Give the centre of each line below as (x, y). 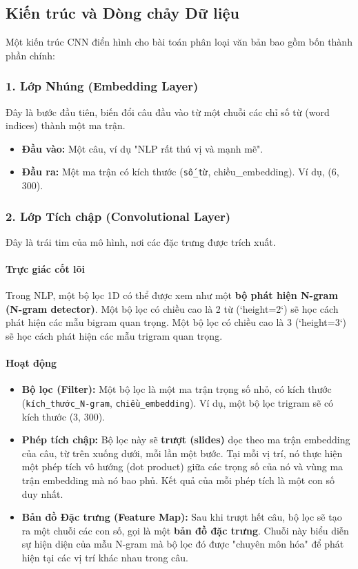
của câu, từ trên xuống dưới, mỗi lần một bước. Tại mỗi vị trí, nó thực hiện (182, 453)
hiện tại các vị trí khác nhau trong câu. (105, 558)
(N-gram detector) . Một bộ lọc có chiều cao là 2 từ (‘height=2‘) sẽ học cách (172, 308)
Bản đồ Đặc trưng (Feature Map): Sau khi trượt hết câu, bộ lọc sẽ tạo (182, 517)
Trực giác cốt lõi (46, 269)
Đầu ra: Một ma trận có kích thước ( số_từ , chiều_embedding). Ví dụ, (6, (180, 172)
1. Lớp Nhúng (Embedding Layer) (102, 86)
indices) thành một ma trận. (66, 125)
